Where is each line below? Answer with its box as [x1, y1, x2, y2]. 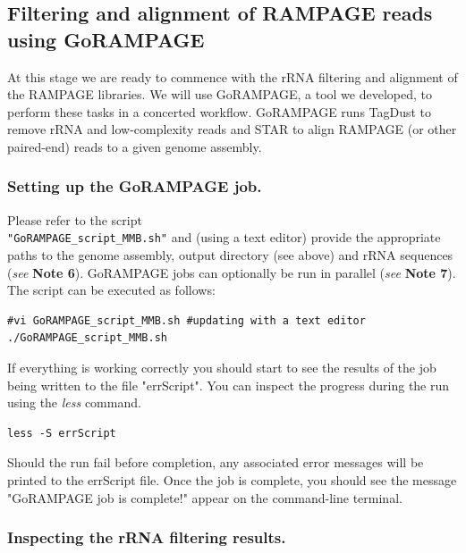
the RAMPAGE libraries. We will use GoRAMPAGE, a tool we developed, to [7, 85, 432, 104]
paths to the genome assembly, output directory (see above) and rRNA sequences [7, 246, 453, 264]
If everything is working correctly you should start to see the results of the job [7, 358, 436, 376]
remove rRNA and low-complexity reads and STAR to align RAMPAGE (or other [7, 120, 457, 138]
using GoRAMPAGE [7, 25, 205, 53]
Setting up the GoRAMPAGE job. [7, 175, 262, 197]
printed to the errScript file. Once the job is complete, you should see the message [7, 470, 457, 489]
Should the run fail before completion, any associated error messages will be [7, 453, 424, 472]
